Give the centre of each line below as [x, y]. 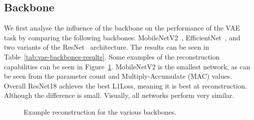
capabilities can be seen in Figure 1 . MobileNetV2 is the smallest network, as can [127, 66]
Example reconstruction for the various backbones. [100, 111]
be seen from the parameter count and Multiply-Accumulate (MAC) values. [118, 76]
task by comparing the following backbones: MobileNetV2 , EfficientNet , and [122, 37]
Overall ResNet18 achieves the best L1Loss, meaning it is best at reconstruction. [126, 85]
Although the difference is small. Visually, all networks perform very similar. [119, 95]
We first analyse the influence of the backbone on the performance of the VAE [122, 28]
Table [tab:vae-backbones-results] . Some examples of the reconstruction [112, 56]
